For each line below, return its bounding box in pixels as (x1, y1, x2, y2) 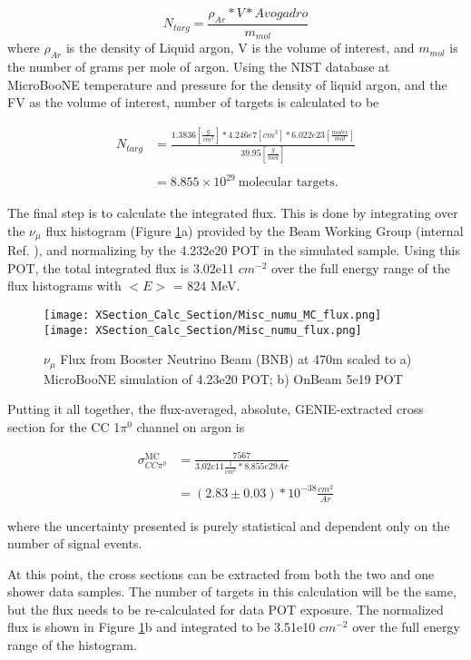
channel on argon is (136, 417, 245, 436)
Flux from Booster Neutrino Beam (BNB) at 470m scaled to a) (60, 350, 412, 369)
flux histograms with (7, 276, 122, 295)
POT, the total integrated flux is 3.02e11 (7, 258, 234, 277)
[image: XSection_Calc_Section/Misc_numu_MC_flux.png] (44, 308, 382, 321)
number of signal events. (7, 534, 142, 553)
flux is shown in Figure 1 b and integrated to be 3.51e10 (7, 617, 316, 636)
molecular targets (238, 176, 335, 190)
